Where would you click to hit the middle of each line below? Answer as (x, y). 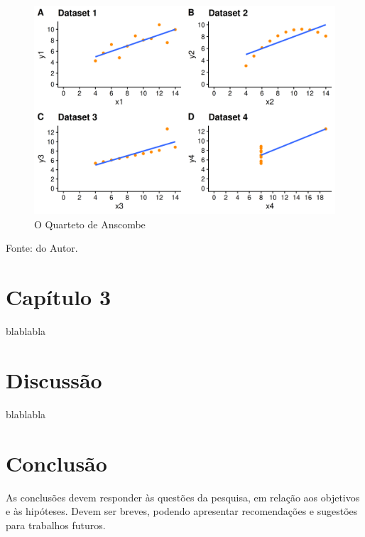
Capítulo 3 (59, 297)
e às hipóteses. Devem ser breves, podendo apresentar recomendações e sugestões (182, 511)
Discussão (54, 379)
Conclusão (56, 463)
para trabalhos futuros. (56, 525)
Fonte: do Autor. (42, 248)
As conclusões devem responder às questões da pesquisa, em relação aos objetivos (183, 497)
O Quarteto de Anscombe (90, 224)
